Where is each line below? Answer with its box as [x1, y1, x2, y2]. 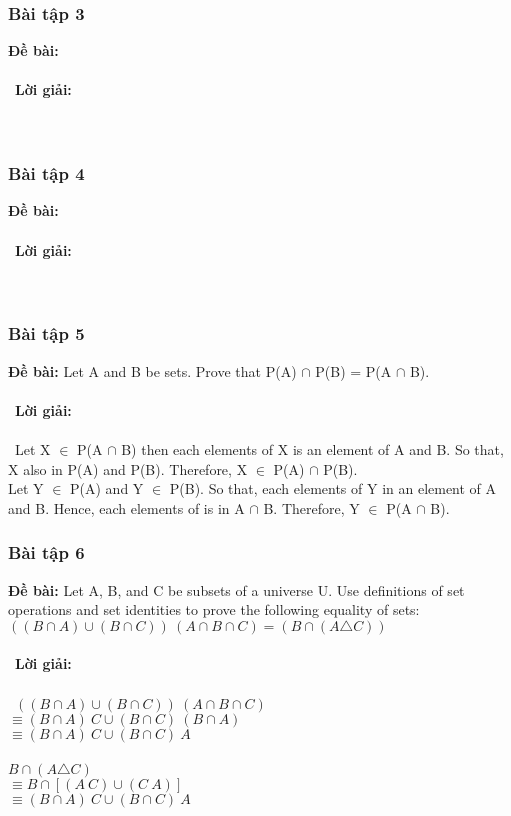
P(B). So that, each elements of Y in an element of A [169, 478, 497, 499]
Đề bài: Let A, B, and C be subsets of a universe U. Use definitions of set [8, 579, 465, 600]
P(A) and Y [70, 478, 144, 499]
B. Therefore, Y [263, 497, 360, 518]
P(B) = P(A [315, 360, 392, 381]
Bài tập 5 [8, 321, 85, 346]
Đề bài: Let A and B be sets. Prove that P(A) [8, 360, 297, 381]
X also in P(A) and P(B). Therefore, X [8, 458, 248, 479]
